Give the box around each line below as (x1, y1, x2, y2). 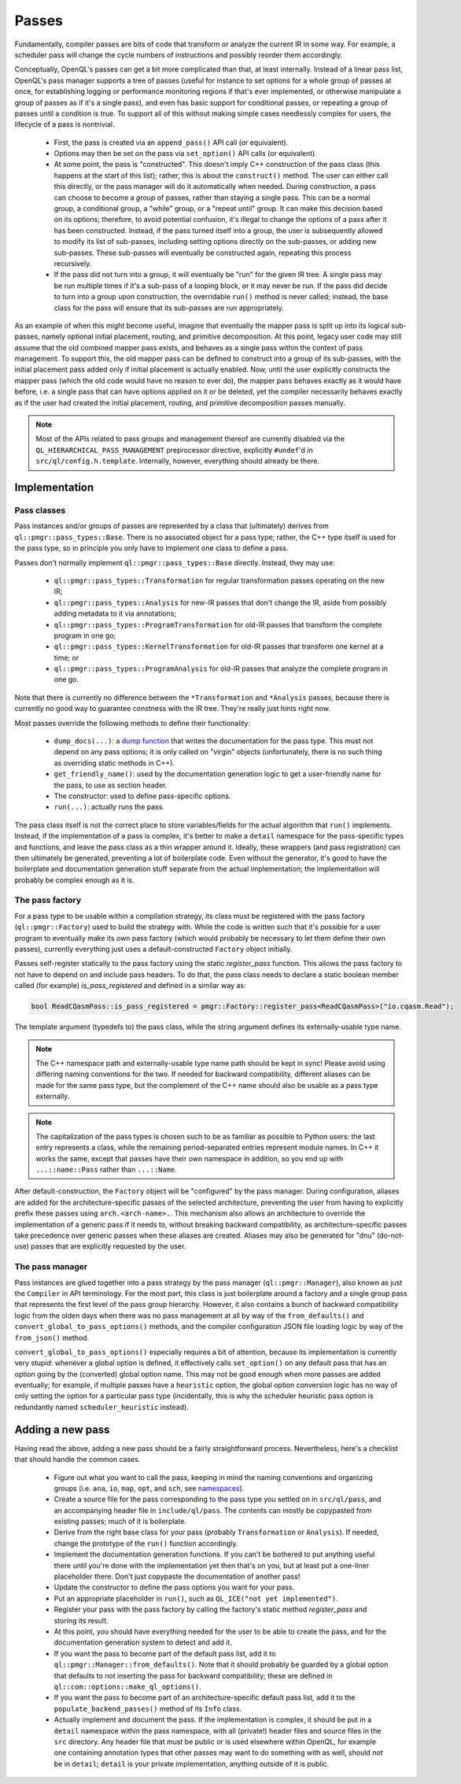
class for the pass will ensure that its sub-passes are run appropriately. (53, 303, 285, 313)
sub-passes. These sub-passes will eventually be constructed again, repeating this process (53, 248, 352, 257)
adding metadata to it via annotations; (53, 609, 177, 618)
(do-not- (376, 1231, 405, 1240)
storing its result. (53, 1616, 109, 1625)
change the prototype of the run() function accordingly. (53, 1538, 239, 1548)
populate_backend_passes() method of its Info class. (53, 1704, 242, 1713)
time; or (53, 653, 79, 662)
